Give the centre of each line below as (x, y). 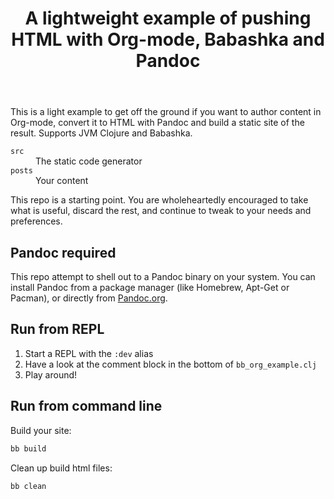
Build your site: (41, 430)
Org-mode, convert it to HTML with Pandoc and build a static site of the (157, 123)
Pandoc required (63, 252)
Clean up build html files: (61, 468)
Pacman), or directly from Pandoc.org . (89, 298)
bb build (28, 448)
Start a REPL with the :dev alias (89, 353)
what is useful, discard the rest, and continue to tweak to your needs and (161, 211)
